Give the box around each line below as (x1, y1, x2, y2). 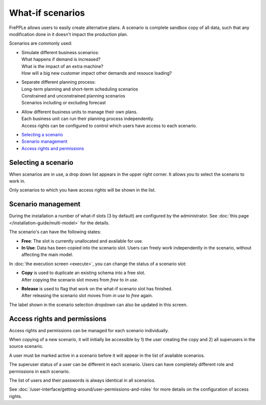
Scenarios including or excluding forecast (21, 100, 106, 106)
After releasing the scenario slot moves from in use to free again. (21, 293, 153, 299)
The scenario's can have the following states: (9, 229, 101, 235)
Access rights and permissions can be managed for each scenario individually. (9, 327, 169, 333)
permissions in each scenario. (9, 368, 70, 374)
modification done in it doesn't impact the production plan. (9, 31, 128, 37)
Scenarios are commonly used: (9, 40, 72, 46)
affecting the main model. (21, 251, 73, 258)
